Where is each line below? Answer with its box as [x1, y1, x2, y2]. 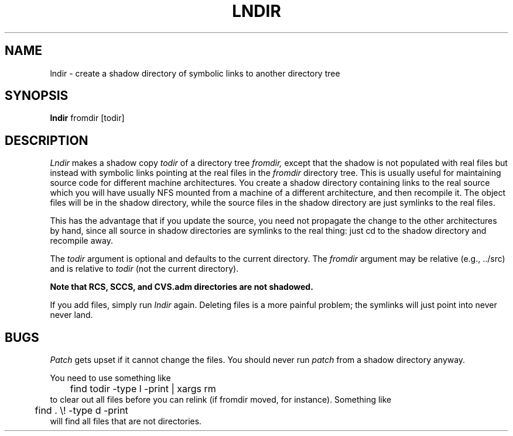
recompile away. [50, 236, 113, 246]
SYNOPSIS [5, 88, 69, 103]
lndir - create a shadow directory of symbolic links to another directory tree [50, 68, 340, 78]
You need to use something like [50, 373, 171, 383]
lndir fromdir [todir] [50, 113, 125, 123]
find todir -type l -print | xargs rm [70, 383, 216, 395]
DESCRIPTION [5, 133, 88, 148]
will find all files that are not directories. [50, 416, 202, 427]
